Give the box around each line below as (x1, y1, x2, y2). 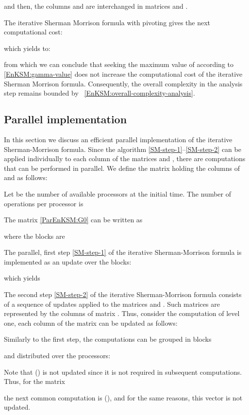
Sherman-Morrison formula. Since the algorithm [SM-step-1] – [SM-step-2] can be (4, 144, 241, 154)
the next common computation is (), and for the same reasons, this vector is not (4, 392, 243, 402)
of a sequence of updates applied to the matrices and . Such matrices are (4, 299, 220, 309)
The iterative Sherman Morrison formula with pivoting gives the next (4, 17, 211, 27)
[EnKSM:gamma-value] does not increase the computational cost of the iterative (4, 68, 243, 79)
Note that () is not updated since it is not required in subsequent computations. (4, 366, 242, 377)
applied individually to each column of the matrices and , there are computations (4, 153, 246, 164)
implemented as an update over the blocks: (4, 256, 132, 266)
